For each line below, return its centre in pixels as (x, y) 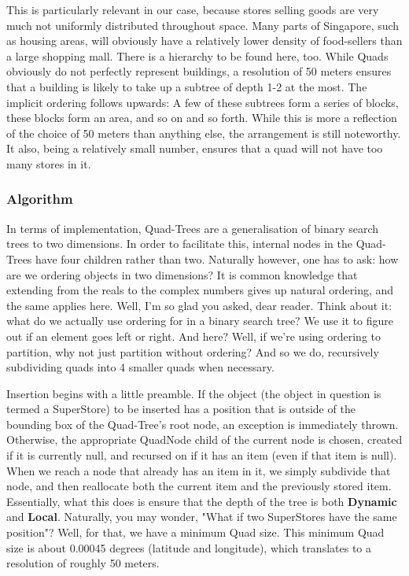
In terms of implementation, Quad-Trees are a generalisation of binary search (193, 228)
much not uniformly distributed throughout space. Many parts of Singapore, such (203, 25)
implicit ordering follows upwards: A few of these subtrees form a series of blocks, (203, 102)
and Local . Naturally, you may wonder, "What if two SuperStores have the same (202, 517)
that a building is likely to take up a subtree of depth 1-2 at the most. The (187, 86)
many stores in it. (49, 163)
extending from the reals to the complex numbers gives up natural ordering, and (200, 290)
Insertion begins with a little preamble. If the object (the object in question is (194, 393)
